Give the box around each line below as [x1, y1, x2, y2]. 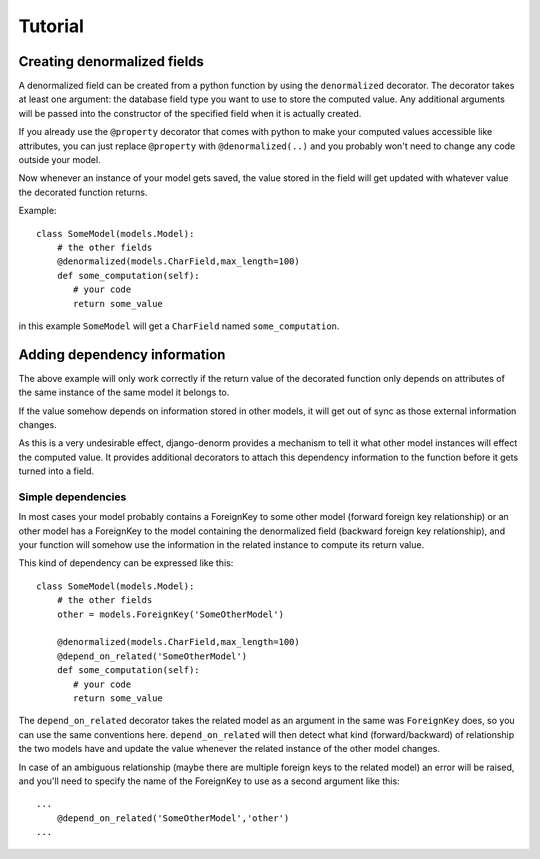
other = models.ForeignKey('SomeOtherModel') [56, 608, 285, 620]
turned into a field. [18, 465, 95, 477]
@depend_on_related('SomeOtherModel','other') [56, 812, 290, 824]
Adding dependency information [18, 346, 226, 363]
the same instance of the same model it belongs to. [18, 386, 230, 399]
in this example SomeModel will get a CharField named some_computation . [18, 320, 340, 332]
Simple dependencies [18, 490, 127, 504]
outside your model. [18, 154, 101, 166]
